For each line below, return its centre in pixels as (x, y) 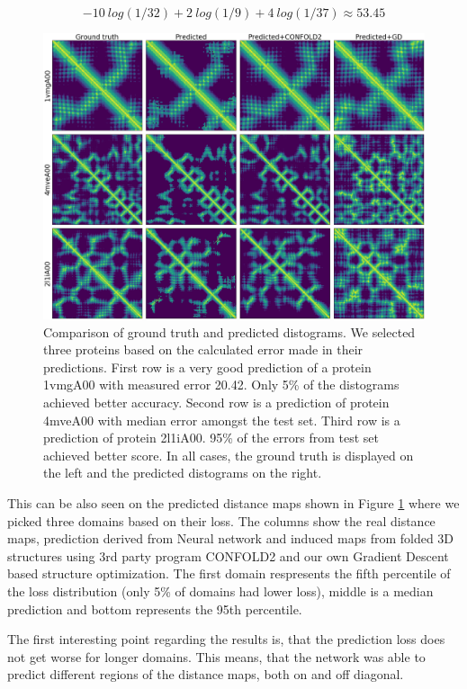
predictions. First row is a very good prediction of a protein (207, 367)
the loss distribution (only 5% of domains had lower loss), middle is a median (220, 591)
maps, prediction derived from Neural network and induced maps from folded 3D (231, 538)
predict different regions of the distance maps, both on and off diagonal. (206, 674)
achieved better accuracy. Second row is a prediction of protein (216, 402)
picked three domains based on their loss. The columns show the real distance (221, 520)
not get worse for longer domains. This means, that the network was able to (216, 656)
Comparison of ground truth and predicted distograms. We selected (229, 331)
